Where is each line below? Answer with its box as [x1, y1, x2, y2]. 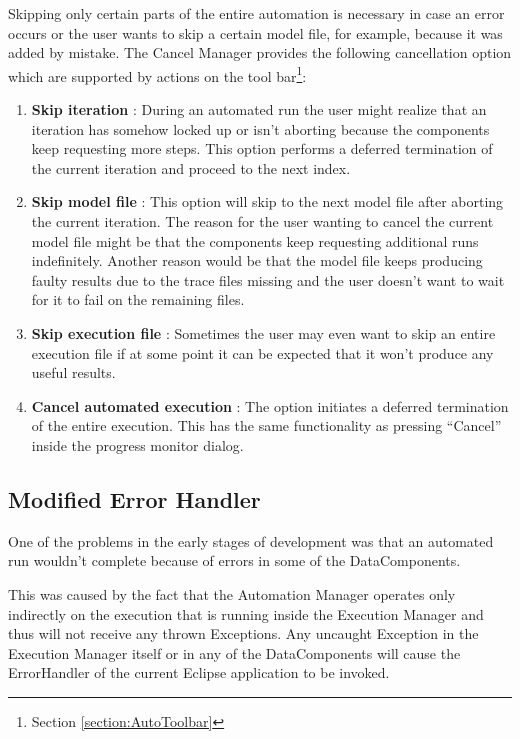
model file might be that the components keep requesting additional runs [31, 230, 479, 251]
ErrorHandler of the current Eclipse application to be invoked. [8, 662, 390, 683]
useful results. [31, 362, 116, 383]
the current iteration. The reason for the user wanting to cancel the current [31, 211, 494, 231]
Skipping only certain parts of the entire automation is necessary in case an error [8, 3, 505, 23]
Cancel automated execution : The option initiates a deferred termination [31, 395, 509, 416]
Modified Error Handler [8, 483, 261, 514]
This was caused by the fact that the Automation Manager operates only [8, 583, 456, 604]
